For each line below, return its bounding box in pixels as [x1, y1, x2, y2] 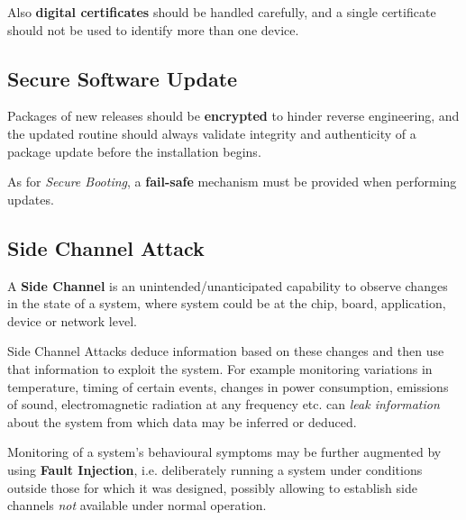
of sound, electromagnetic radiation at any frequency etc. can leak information [7, 395, 440, 414]
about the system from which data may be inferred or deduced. [7, 412, 357, 431]
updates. [7, 189, 54, 208]
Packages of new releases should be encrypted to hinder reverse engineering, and [7, 106, 460, 125]
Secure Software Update [7, 64, 238, 92]
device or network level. [7, 311, 137, 330]
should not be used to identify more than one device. [7, 20, 299, 39]
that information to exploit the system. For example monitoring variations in [7, 359, 433, 378]
